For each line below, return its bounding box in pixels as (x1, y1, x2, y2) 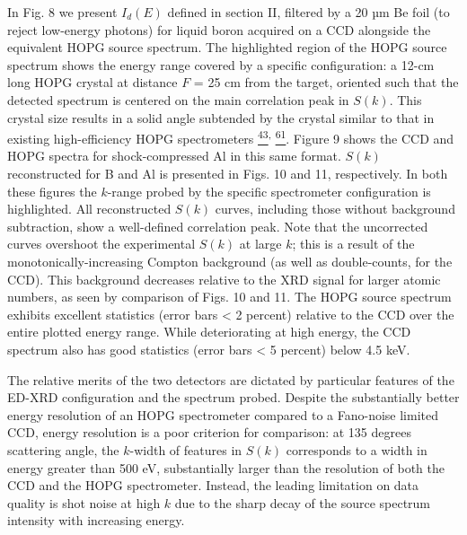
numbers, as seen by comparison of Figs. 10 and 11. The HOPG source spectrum (7, 287, 452, 306)
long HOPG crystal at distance (7, 73, 178, 92)
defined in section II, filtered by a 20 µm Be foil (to (167, 3, 450, 21)
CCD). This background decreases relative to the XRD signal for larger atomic (7, 269, 441, 288)
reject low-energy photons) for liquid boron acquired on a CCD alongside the (7, 20, 431, 39)
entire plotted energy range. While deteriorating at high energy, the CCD (7, 322, 411, 341)
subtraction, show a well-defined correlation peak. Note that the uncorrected (7, 216, 428, 235)
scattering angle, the (7, 440, 119, 459)
